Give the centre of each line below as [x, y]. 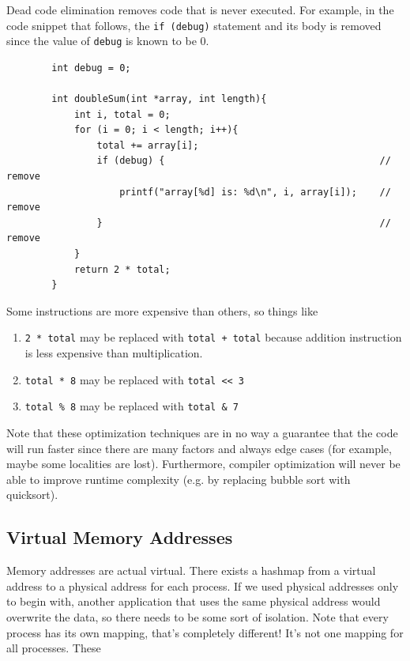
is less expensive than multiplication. [114, 353]
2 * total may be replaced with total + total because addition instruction [213, 337]
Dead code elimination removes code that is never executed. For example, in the [200, 9]
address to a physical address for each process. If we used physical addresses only [203, 585]
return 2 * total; [122, 269]
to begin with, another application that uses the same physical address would [194, 601]
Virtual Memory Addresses [120, 537]
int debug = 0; [91, 68]
